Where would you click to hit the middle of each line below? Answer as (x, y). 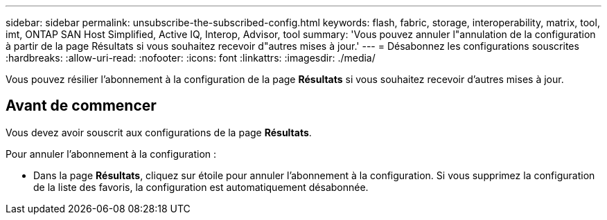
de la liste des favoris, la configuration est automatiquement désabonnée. (201, 187)
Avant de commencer (81, 106)
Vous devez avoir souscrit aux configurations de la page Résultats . (159, 132)
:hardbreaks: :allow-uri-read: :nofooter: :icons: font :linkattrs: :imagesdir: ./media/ (191, 58)
